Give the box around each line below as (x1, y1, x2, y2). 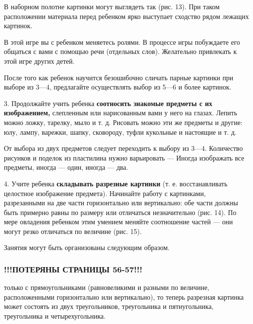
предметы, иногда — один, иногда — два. (4, 162, 128, 172)
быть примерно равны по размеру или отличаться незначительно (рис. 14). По (4, 207, 236, 217)
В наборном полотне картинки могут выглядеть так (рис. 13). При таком (4, 1, 220, 11)
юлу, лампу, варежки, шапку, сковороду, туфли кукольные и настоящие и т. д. (4, 126, 236, 137)
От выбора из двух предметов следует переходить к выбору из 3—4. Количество (4, 143, 243, 153)
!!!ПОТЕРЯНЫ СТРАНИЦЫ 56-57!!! (4, 263, 143, 275)
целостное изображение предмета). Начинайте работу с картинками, (4, 188, 206, 198)
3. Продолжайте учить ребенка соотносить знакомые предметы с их (4, 98, 213, 108)
